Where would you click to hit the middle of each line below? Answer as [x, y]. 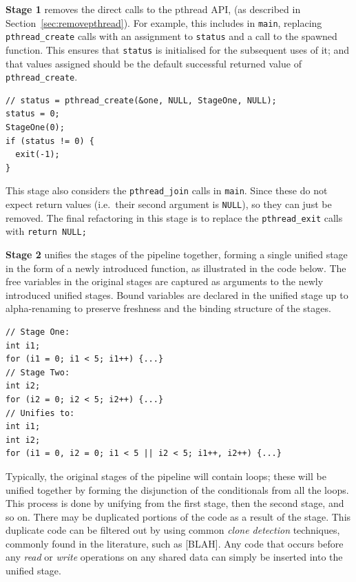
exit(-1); [38, 155]
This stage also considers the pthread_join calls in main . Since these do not [167, 190]
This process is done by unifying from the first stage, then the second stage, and [175, 503]
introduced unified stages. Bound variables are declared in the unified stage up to [177, 294]
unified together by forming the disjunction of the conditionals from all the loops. [177, 489]
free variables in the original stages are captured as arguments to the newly [165, 281]
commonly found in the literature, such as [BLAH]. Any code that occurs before [175, 543]
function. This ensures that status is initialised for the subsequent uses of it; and [178, 49]
